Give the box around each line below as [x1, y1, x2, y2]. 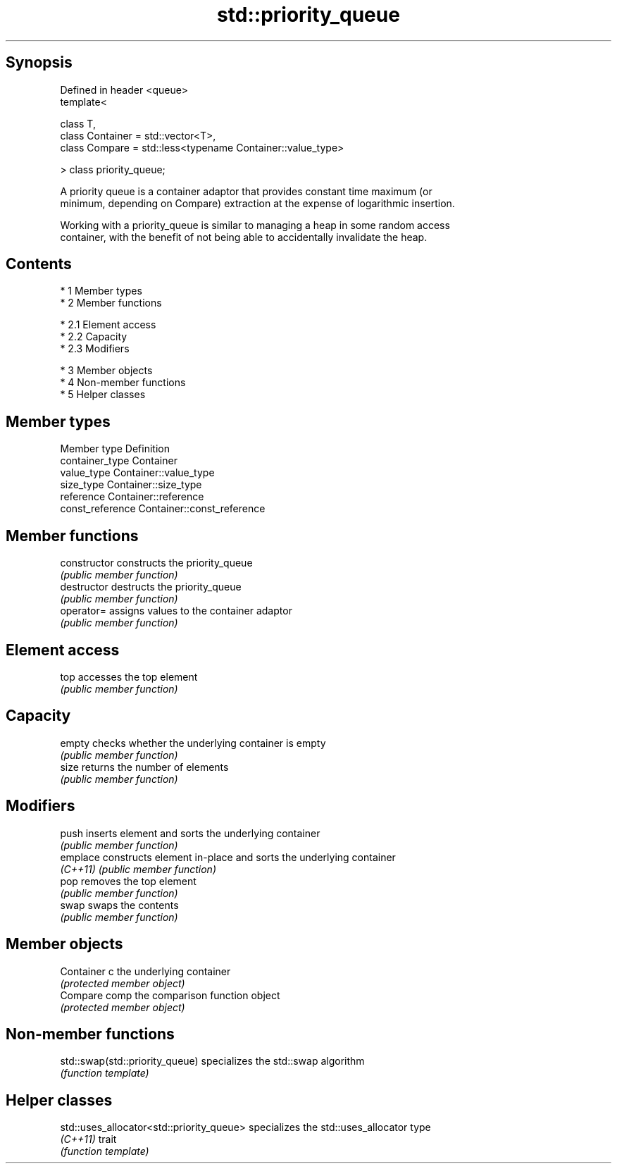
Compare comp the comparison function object [60, 989, 280, 1001]
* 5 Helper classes [60, 388, 146, 401]
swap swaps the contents [60, 898, 179, 911]
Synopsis [6, 54, 73, 72]
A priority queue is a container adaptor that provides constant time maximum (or [60, 185, 432, 197]
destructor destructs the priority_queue [60, 581, 242, 593]
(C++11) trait [60, 1133, 117, 1146]
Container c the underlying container [60, 965, 231, 977]
